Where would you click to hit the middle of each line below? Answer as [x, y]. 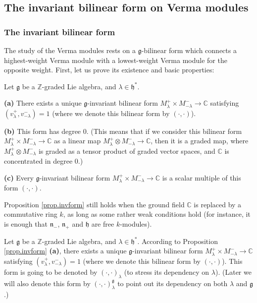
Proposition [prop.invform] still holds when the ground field [94, 204]
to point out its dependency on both [173, 283]
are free [103, 224]
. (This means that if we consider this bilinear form [164, 131]
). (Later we [233, 272]
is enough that [26, 224]
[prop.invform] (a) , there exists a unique [65, 251]
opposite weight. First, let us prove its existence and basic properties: [109, 70]
